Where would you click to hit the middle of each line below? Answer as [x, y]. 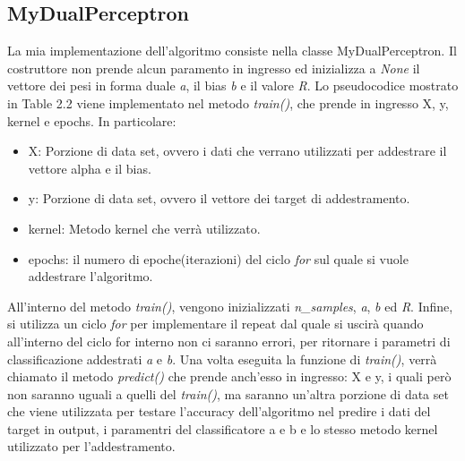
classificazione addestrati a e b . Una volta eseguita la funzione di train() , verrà [222, 359]
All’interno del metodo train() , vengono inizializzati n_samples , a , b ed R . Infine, [230, 306]
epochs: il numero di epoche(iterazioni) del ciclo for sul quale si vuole [218, 258]
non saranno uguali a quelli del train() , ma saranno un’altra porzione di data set [228, 393]
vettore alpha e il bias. [90, 168]
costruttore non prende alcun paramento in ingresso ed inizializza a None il [214, 68]
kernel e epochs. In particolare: [92, 120]
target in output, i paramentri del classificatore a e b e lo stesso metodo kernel [223, 428]
